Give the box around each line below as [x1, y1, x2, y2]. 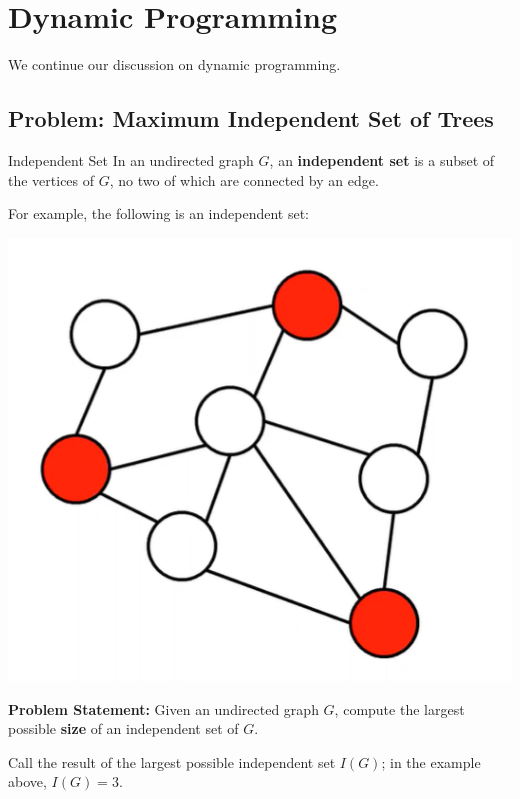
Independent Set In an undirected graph [8, 149, 254, 170]
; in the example [381, 751, 481, 772]
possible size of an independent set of [8, 718, 239, 739]
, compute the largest [334, 698, 465, 719]
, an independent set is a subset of [269, 149, 495, 170]
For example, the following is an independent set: [8, 203, 310, 224]
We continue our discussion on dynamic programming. [8, 54, 341, 75]
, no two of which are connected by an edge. [109, 169, 379, 190]
